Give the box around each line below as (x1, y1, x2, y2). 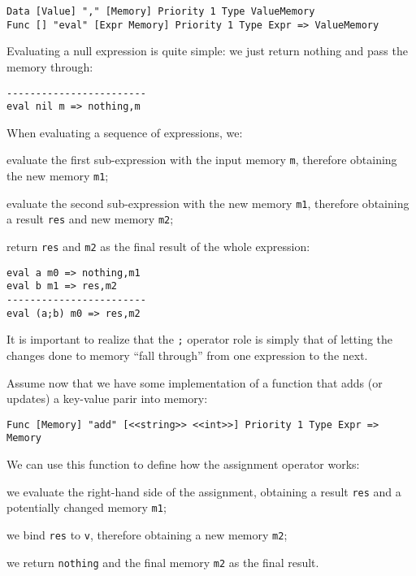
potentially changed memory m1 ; (6, 499, 167, 516)
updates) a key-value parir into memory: (6, 390, 208, 407)
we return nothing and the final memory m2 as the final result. (6, 553, 319, 570)
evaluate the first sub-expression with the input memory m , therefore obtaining (6, 151, 397, 168)
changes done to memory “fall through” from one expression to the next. (6, 346, 368, 363)
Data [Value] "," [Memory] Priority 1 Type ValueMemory (6, 6, 315, 17)
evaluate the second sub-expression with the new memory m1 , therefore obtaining (6, 194, 409, 211)
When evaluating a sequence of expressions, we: (6, 123, 243, 141)
